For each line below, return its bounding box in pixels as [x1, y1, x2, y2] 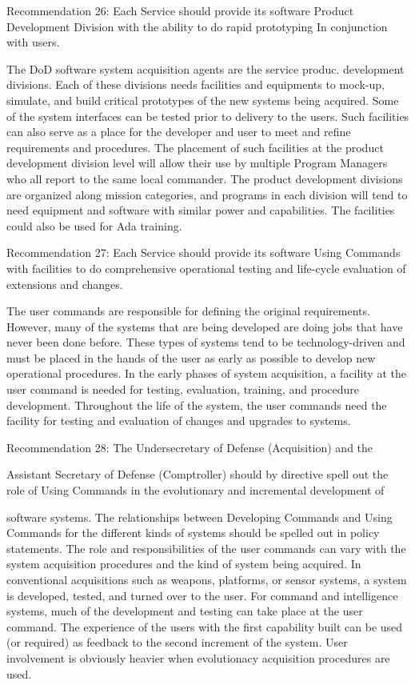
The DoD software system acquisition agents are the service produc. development [6, 60, 405, 77]
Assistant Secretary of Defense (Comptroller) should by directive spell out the [6, 466, 389, 483]
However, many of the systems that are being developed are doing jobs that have [6, 318, 403, 334]
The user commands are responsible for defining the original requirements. [6, 302, 370, 319]
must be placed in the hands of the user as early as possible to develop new [6, 349, 376, 366]
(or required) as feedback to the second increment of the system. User [6, 634, 348, 651]
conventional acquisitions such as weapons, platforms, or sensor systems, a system [6, 571, 407, 587]
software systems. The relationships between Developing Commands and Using [6, 508, 393, 525]
